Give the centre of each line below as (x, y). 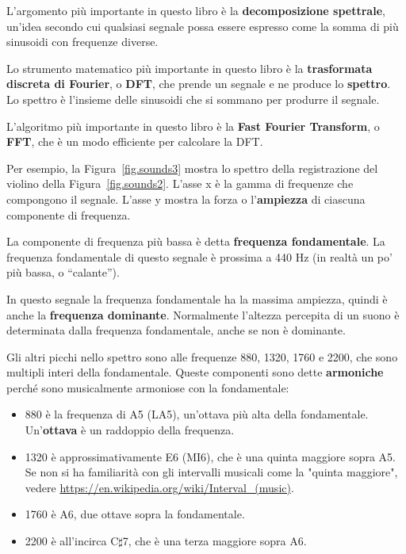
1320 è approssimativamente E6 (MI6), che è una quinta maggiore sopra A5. (210, 456)
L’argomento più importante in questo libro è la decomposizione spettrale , (196, 10)
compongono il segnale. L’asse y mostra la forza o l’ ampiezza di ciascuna (186, 199)
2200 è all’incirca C (72, 541)
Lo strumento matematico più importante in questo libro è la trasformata (190, 68)
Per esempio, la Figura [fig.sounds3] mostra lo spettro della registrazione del (192, 168)
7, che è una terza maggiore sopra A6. (214, 541)
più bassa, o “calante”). (63, 272)
